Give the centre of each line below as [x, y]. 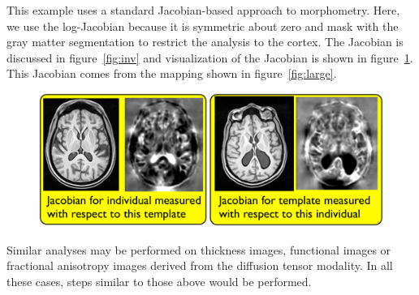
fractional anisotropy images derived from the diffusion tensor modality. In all [200, 265]
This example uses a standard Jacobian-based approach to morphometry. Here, [203, 10]
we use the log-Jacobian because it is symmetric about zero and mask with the [203, 26]
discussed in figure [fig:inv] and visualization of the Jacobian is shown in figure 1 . [210, 57]
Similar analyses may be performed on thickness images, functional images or [199, 249]
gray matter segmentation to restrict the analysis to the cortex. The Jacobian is [205, 42]
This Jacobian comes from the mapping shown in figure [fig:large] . [172, 73]
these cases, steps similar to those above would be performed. [159, 281]
